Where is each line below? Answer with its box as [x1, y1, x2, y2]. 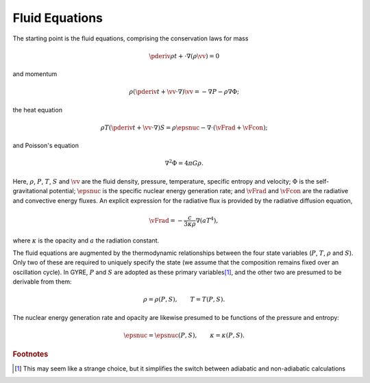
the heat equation [12, 106, 63, 114]
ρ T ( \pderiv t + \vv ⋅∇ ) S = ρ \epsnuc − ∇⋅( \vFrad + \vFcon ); [100, 123, 268, 132]
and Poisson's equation [12, 141, 79, 150]
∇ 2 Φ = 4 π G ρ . [164, 158, 204, 167]
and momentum [12, 70, 58, 78]
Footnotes [12, 349, 49, 359]
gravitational [12, 187, 48, 195]
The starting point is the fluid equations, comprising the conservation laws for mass [12, 34, 249, 42]
